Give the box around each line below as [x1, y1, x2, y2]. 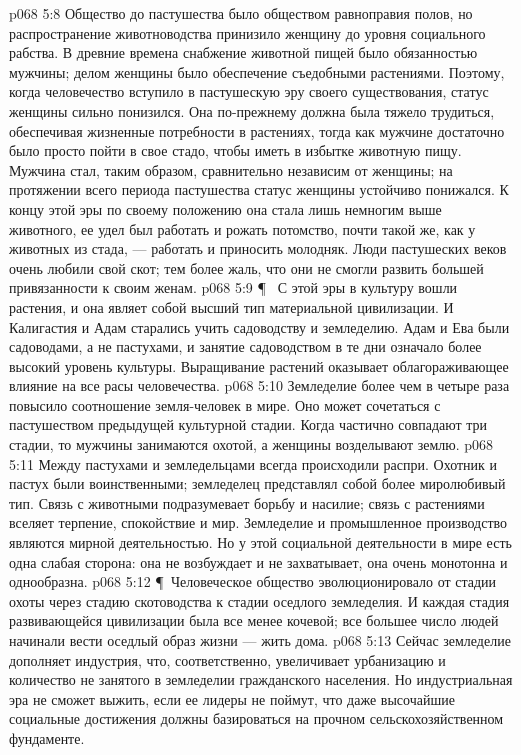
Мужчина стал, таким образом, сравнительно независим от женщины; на [9, 159, 453, 180]
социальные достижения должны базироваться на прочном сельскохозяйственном [9, 708, 504, 729]
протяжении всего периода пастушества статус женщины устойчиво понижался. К [9, 179, 509, 200]
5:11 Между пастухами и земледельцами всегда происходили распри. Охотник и [9, 453, 498, 474]
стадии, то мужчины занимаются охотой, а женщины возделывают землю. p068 [9, 434, 494, 455]
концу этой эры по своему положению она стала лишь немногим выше [9, 198, 442, 219]
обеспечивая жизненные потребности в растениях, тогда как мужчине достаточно [9, 120, 505, 141]
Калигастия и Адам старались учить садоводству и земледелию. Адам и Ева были [9, 316, 510, 337]
